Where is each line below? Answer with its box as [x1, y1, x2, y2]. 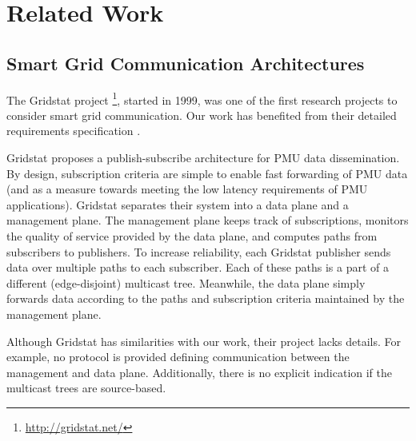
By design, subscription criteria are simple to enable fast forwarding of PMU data [6, 165, 408, 181]
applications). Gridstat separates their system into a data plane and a [6, 196, 349, 213]
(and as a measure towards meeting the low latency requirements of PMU [6, 181, 368, 197]
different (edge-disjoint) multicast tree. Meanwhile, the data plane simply [6, 274, 366, 291]
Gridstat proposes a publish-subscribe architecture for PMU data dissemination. [6, 149, 400, 166]
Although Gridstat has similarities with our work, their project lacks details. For [6, 332, 402, 349]
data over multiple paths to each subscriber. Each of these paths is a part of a [6, 259, 389, 276]
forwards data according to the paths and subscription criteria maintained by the [6, 290, 405, 307]
